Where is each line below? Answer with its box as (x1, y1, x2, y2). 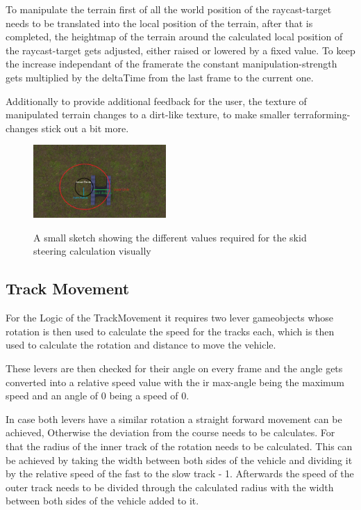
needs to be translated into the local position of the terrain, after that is (6, 15, 313, 30)
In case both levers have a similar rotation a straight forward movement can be (6, 411, 342, 426)
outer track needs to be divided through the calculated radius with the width (6, 479, 334, 494)
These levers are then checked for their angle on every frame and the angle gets (6, 361, 343, 375)
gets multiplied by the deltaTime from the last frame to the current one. (6, 70, 314, 84)
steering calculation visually (33, 244, 151, 258)
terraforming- (293, 107, 351, 122)
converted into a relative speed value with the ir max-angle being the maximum (6, 374, 344, 389)
